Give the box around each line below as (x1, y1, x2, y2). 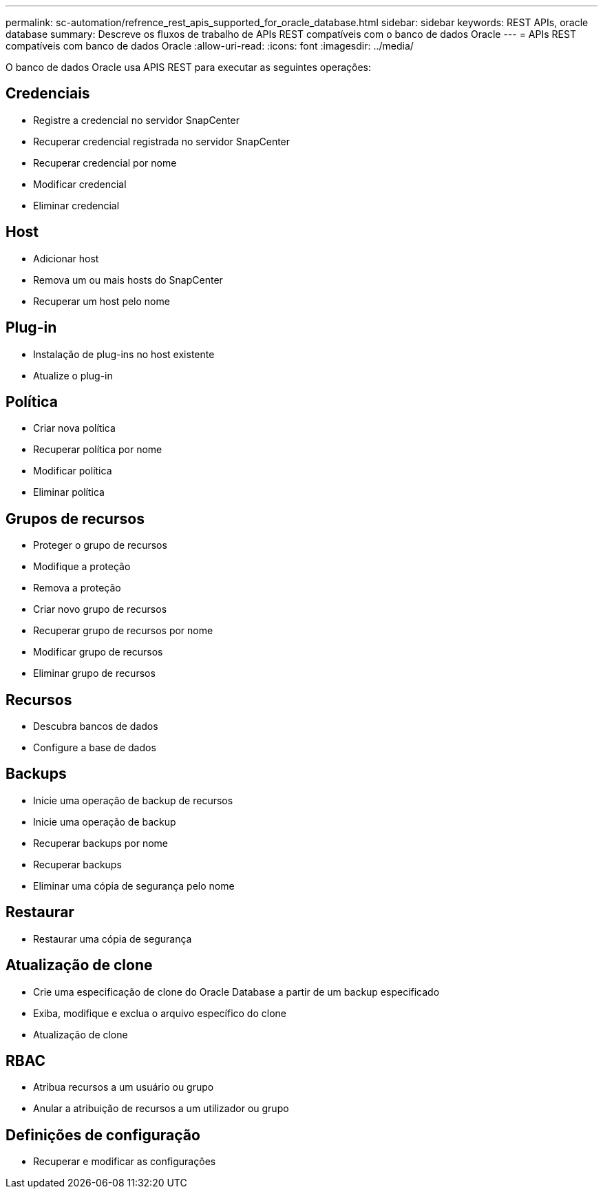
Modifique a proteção (33, 561, 131, 573)
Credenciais (6, 85, 90, 103)
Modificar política (33, 465, 112, 477)
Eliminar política (33, 486, 105, 499)
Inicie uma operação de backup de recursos (33, 794, 233, 806)
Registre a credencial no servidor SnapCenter (33, 114, 240, 126)
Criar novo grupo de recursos (33, 603, 167, 616)
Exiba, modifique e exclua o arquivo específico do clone (33, 1007, 286, 1019)
